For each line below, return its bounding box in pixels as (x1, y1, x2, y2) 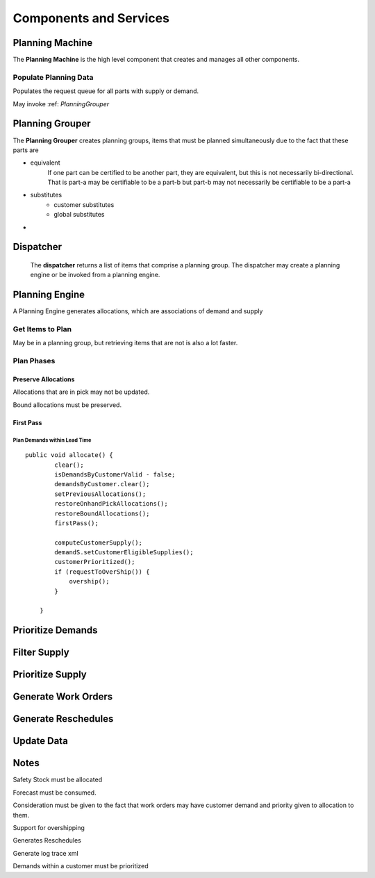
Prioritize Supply (12, 669, 87, 681)
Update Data (12, 735, 69, 747)
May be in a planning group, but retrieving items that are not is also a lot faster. (12, 339, 238, 347)
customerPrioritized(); (54, 558, 135, 566)
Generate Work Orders (12, 691, 113, 703)
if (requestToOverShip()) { (54, 568, 150, 576)
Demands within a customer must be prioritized (12, 862, 149, 870)
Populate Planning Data (12, 72, 94, 82)
